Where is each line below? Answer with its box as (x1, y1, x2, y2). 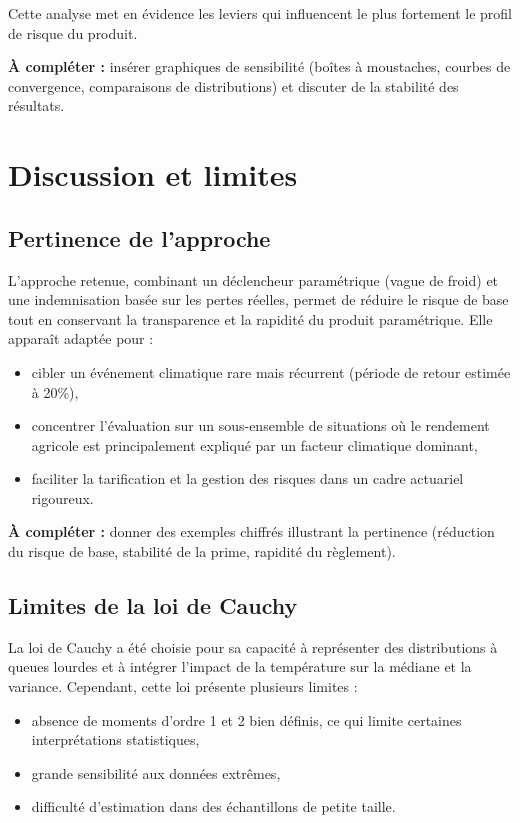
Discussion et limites (8, 154, 298, 195)
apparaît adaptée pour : (8, 328, 154, 349)
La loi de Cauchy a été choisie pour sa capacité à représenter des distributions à (8, 636, 498, 657)
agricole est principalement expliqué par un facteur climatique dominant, (31, 434, 478, 455)
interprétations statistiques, (31, 729, 200, 750)
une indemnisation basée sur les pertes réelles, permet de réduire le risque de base (8, 289, 509, 310)
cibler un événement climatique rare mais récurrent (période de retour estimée (31, 361, 511, 382)
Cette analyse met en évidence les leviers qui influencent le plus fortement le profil (8, 3, 512, 23)
